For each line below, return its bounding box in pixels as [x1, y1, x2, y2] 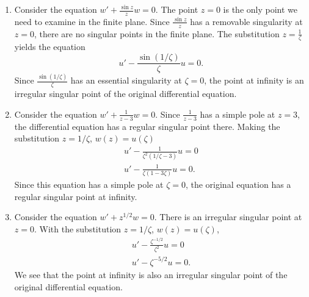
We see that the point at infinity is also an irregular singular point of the [14, 268, 288, 281]
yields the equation [14, 40, 85, 53]
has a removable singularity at [190, 15, 303, 27]
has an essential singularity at [70, 74, 182, 87]
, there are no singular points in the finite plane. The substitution [34, 27, 280, 40]
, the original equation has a [185, 178, 291, 191]
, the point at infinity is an [204, 74, 304, 87]
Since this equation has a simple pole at [14, 178, 164, 191]
